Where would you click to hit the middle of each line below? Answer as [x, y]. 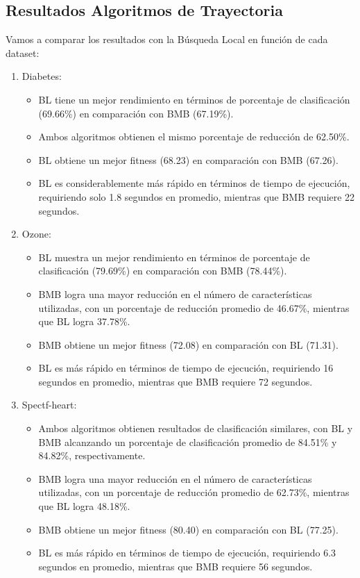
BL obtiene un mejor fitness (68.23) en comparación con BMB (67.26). [188, 159]
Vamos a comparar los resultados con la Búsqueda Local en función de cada [167, 39]
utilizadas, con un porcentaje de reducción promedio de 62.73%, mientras [194, 492]
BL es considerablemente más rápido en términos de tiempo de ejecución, [194, 183]
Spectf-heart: [49, 405]
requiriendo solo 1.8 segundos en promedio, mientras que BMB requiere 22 [197, 196]
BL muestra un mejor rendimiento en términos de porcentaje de [174, 257]
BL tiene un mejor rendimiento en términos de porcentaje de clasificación [194, 99]
